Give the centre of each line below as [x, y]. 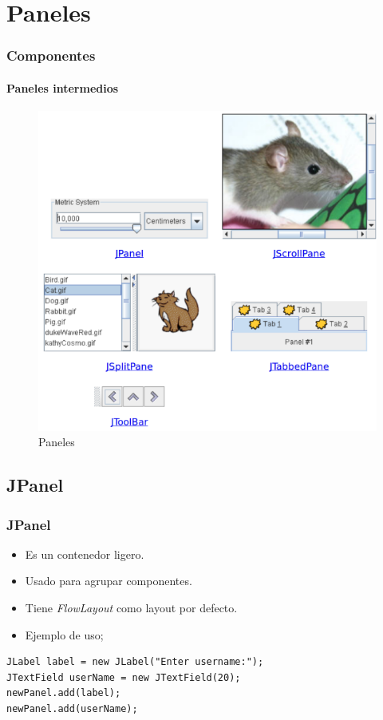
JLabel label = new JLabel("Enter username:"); [135, 662]
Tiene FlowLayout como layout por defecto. [131, 608]
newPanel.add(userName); [72, 709]
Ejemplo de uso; [64, 634]
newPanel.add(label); [64, 693]
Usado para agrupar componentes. [109, 581]
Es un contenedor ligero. [85, 554]
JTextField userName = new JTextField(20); [124, 677]
